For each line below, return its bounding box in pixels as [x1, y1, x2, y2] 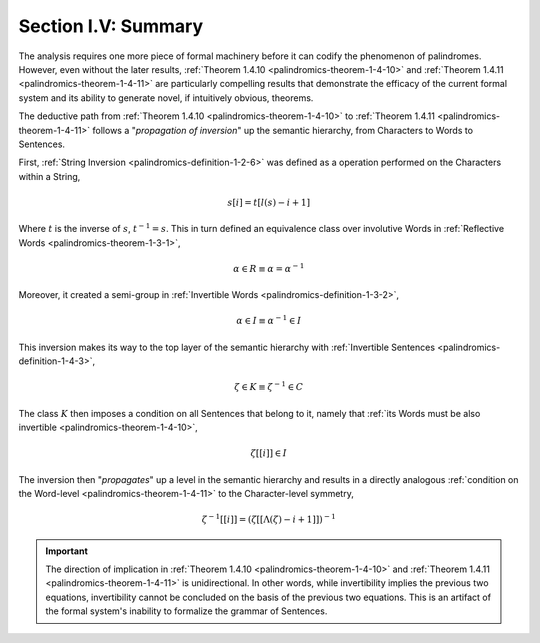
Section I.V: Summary [18, 15, 204, 37]
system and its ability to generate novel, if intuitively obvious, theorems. [18, 91, 314, 104]
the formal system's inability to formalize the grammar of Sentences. [45, 605, 328, 617]
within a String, [18, 170, 81, 182]
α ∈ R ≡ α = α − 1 [233, 261, 305, 274]
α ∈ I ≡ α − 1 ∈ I [236, 313, 302, 327]
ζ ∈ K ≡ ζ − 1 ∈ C [234, 380, 304, 393]
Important [45, 545, 89, 557]
